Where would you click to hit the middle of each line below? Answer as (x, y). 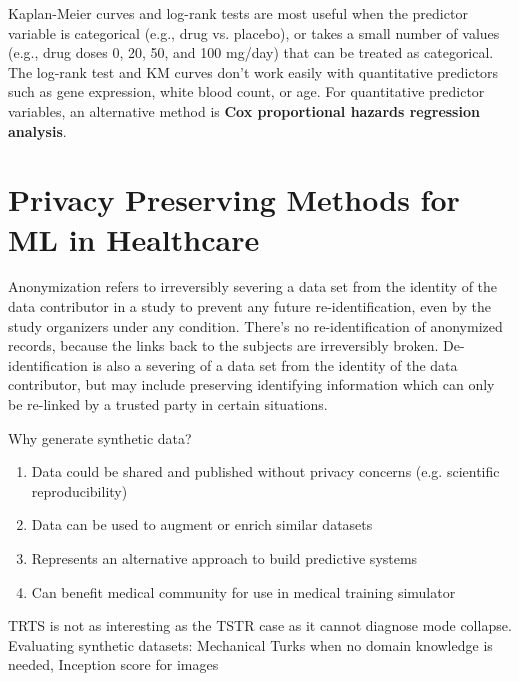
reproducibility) (79, 490)
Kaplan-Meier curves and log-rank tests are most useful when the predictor (238, 13)
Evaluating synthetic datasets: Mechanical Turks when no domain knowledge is (250, 644)
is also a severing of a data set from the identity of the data (275, 364)
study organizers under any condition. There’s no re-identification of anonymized (255, 325)
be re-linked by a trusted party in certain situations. (168, 404)
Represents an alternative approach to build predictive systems (224, 558)
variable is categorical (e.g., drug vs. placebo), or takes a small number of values (254, 32)
